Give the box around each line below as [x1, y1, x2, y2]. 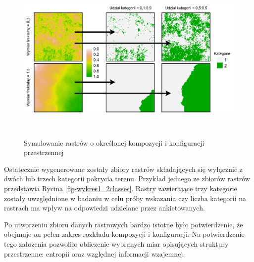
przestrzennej [24, 147, 64, 157]
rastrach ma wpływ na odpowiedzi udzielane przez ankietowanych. [4, 203, 205, 213]
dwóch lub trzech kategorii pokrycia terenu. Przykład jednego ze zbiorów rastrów [4, 173, 250, 184]
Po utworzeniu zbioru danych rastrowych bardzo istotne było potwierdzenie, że [4, 219, 243, 229]
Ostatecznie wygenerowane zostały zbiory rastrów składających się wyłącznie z [4, 163, 243, 174]
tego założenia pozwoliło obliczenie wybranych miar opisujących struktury [4, 238, 229, 249]
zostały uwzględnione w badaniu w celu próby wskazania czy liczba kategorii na [4, 193, 247, 203]
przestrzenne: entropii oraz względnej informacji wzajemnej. [4, 248, 185, 259]
